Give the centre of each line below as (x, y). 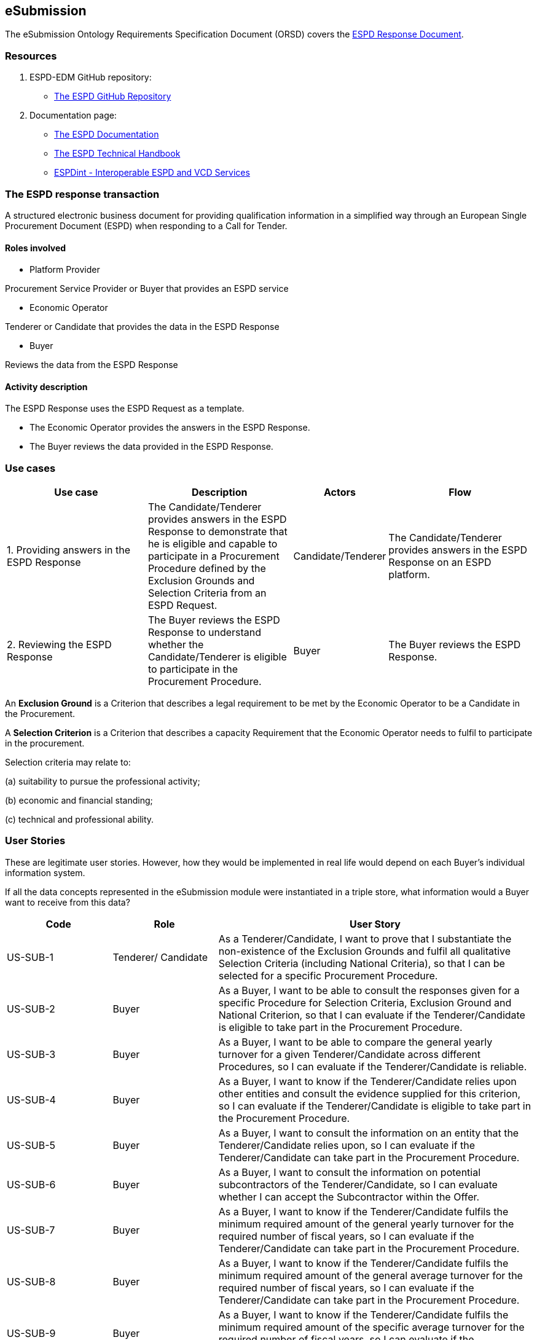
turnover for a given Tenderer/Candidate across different (349, 1054)
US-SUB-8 (31, 1281)
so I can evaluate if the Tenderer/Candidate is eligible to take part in (375, 1106)
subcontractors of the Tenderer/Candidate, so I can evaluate (358, 1184)
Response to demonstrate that (218, 532)
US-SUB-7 (31, 1230)
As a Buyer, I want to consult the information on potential (350, 1172)
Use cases (30, 468)
